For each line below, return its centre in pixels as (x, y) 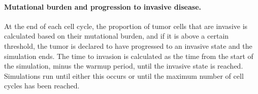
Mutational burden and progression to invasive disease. (103, 6)
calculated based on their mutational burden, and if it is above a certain (117, 36)
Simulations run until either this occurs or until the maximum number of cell (124, 75)
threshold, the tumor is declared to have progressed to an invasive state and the (128, 45)
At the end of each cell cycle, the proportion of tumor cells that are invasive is (126, 26)
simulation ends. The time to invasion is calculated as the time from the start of (129, 56)
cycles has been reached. (42, 86)
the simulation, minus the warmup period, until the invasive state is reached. (124, 66)
